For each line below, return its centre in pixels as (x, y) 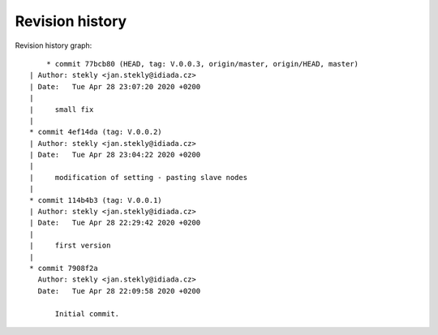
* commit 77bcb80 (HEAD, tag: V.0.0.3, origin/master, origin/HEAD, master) (202, 64)
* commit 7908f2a (64, 268)
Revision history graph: (54, 45)
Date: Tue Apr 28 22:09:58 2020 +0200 (119, 291)
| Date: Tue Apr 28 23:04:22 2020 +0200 (115, 155)
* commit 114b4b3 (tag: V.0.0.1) (96, 200)
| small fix (62, 109)
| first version (70, 246)
